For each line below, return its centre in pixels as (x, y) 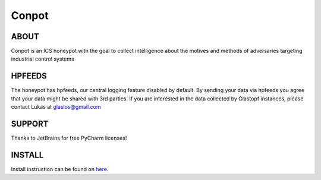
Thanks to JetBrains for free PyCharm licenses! (69, 138)
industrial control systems (43, 59)
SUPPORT (30, 124)
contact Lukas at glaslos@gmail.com (56, 107)
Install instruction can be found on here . (60, 169)
